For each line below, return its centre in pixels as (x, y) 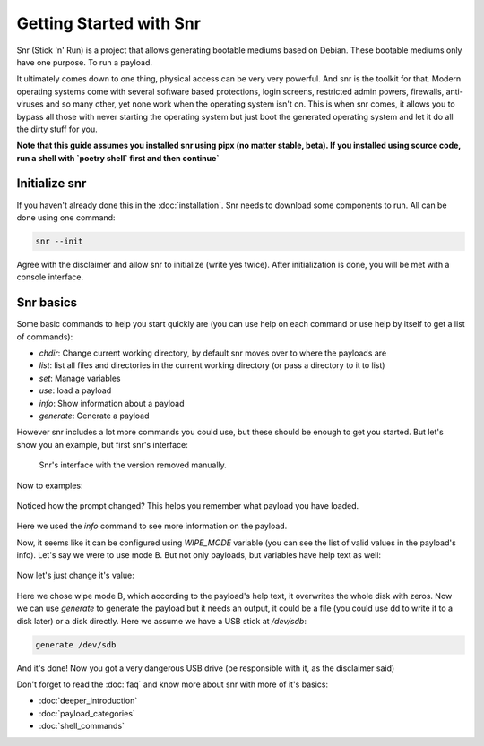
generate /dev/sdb (76, 644)
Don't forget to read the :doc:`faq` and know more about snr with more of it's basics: (173, 684)
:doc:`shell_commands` (82, 726)
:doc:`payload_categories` (87, 713)
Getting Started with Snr (109, 23)
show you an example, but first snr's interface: (102, 444)
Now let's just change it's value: (75, 575)
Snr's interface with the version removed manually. (133, 465)
